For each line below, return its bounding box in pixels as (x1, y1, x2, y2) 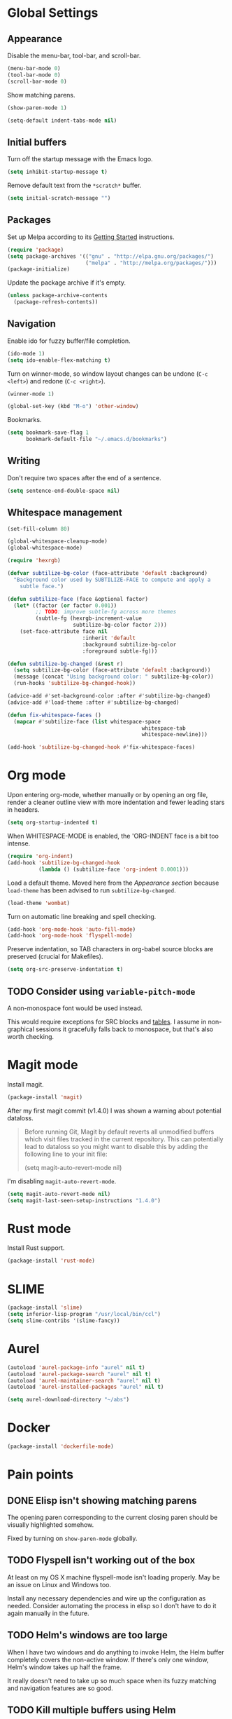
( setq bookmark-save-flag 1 (7, 429, 89, 436)
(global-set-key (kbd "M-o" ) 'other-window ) (7, 403, 139, 410)
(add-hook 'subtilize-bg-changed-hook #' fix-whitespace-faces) (7, 744, 196, 751)
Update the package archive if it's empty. (7, 278, 126, 287)
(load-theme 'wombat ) (7, 899, 71, 906)
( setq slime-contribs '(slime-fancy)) (7, 1317, 120, 1324)
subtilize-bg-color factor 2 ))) (73, 622, 168, 629)
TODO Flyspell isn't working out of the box (7, 1554, 196, 1566)
